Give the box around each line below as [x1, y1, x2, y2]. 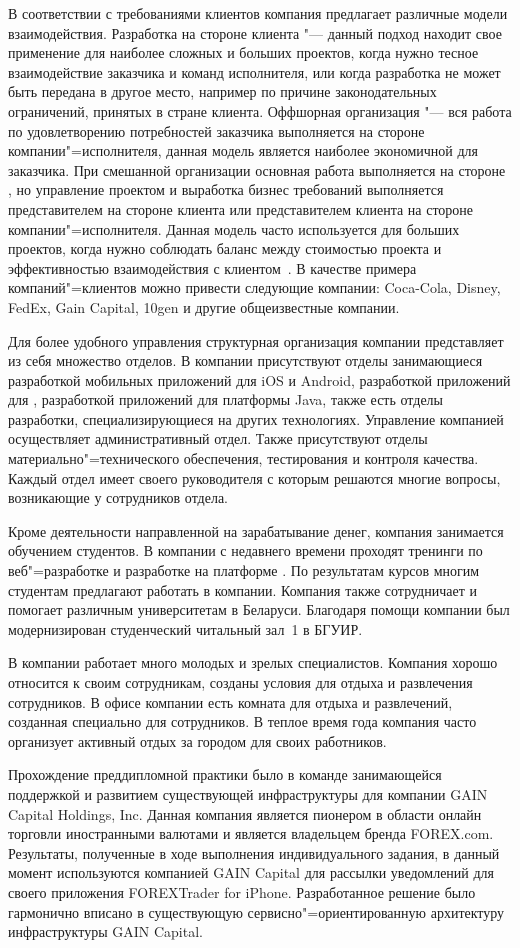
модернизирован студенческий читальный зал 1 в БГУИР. [8, 618, 363, 639]
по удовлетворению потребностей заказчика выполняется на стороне [8, 120, 425, 141]
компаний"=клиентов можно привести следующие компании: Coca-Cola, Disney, [8, 277, 501, 298]
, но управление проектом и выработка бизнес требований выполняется [8, 179, 444, 200]
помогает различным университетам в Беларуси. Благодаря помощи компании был [8, 599, 510, 620]
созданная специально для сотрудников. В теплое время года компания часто [8, 711, 477, 732]
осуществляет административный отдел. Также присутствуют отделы [8, 428, 428, 449]
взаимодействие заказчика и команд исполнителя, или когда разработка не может [8, 61, 501, 82]
